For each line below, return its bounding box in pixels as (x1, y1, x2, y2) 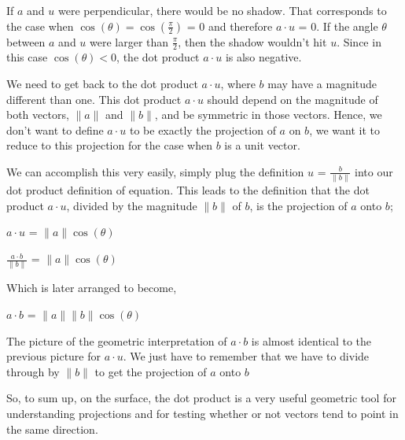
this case (6, 49, 48, 65)
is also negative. (225, 49, 302, 65)
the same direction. (6, 420, 98, 437)
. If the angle (316, 17, 378, 34)
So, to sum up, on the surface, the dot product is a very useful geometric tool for (6, 390, 396, 406)
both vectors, (6, 106, 69, 123)
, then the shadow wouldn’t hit (178, 33, 327, 50)
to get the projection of (94, 363, 207, 379)
